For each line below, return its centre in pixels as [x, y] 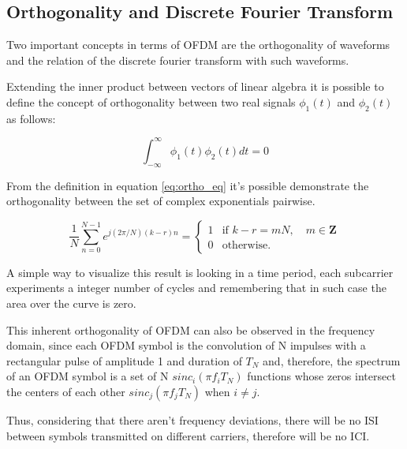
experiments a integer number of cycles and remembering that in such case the [196, 288]
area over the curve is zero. [71, 303]
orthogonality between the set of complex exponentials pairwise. [161, 201]
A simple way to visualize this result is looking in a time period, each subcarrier [200, 272]
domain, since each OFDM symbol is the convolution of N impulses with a [186, 345]
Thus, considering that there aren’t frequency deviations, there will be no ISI [192, 420]
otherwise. [246, 245]
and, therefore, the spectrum [332, 360]
